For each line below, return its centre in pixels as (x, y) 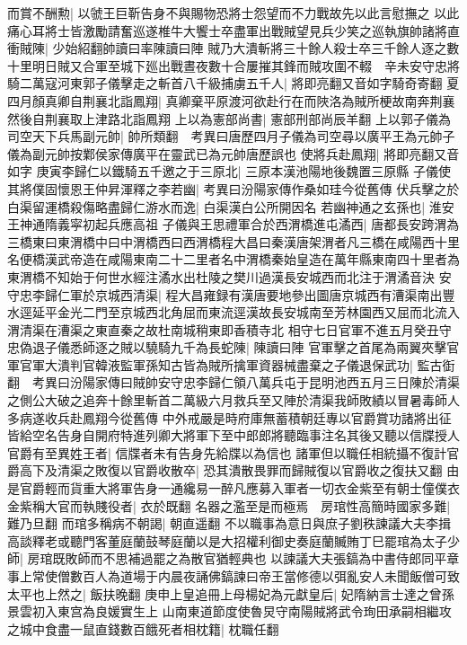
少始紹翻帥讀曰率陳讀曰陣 (128, 48)
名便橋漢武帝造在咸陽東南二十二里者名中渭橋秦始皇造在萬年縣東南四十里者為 (233, 259)
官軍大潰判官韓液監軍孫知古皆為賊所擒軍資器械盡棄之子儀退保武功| (216, 364)
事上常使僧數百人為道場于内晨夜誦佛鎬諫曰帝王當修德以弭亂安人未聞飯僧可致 (233, 576)
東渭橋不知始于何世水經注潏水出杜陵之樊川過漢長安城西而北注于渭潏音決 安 (229, 276)
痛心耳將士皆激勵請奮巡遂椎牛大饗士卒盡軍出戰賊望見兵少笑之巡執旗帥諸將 (227, 30)
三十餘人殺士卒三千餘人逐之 (365, 48)
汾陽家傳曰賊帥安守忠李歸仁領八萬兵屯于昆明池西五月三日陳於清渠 (264, 382)
